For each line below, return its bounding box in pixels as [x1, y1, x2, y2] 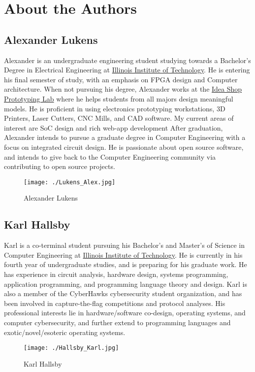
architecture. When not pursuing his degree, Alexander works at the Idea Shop [4, 84, 242, 94]
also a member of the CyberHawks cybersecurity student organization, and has [4, 288, 242, 299]
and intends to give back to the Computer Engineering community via [4, 151, 216, 162]
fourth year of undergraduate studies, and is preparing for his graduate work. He [4, 259, 247, 270]
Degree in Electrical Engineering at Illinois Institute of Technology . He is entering [4, 65, 250, 75]
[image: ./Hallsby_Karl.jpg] [24, 344, 119, 352]
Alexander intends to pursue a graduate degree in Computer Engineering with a [4, 132, 246, 142]
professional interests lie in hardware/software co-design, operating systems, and [4, 307, 246, 318]
